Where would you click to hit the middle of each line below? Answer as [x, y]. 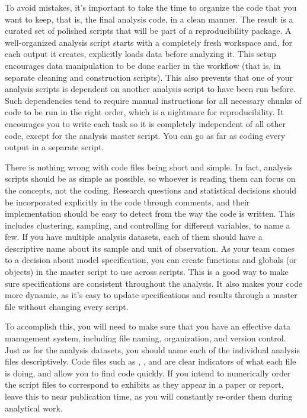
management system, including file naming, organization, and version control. [145, 338]
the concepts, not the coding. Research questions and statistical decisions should [151, 190]
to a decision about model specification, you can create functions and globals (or [151, 260]
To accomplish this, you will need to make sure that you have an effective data [148, 326]
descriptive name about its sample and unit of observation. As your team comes [150, 248]
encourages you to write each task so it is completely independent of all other [145, 123]
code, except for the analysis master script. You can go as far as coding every [145, 135]
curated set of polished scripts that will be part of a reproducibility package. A [148, 31]
